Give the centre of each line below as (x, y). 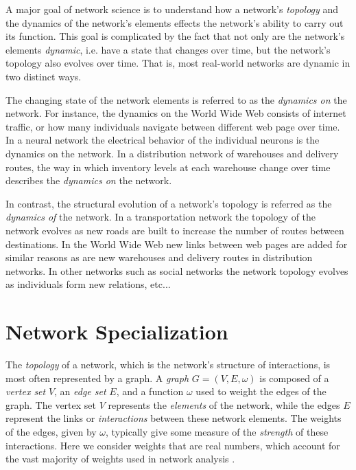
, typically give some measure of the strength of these (217, 431)
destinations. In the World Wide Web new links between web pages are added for (177, 244)
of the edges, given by (51, 431)
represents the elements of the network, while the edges (224, 404)
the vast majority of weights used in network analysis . (120, 459)
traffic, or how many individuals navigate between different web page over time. (173, 126)
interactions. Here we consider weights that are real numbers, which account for (173, 445)
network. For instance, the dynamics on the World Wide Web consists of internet (176, 113)
